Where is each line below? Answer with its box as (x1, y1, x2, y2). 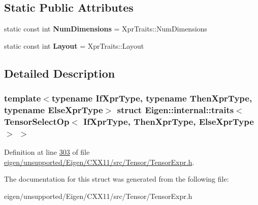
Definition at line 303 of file (4, 147, 90, 157)
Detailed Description (4, 65, 115, 81)
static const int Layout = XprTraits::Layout (4, 40, 144, 51)
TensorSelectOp (4, 115, 70, 127)
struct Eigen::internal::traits (117, 104, 234, 116)
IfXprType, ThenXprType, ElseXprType (83, 115, 254, 127)
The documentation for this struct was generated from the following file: (4, 174, 229, 184)
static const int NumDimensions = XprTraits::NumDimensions (4, 23, 207, 34)
